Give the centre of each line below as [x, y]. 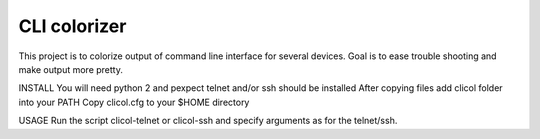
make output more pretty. [71, 69]
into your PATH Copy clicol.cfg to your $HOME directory [134, 102]
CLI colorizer [72, 26]
